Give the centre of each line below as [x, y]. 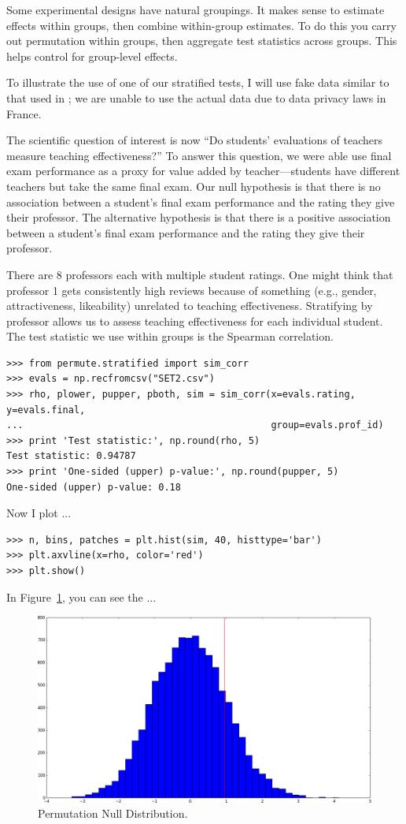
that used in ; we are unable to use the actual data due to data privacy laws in [196, 97]
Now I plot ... [39, 513]
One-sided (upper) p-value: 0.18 [94, 487]
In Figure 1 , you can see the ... [81, 597]
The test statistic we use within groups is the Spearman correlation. [170, 336]
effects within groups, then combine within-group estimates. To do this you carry [201, 25]
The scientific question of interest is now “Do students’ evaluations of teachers [195, 140]
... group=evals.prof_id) [195, 425]
